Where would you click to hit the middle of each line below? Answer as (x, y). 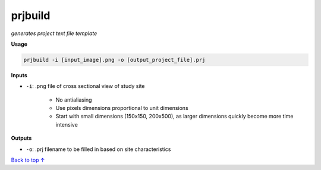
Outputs (21, 138)
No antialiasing (74, 100)
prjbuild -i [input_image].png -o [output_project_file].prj (114, 60)
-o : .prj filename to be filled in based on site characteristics (98, 149)
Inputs (19, 75)
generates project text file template (54, 33)
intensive (67, 124)
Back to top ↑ (28, 160)
